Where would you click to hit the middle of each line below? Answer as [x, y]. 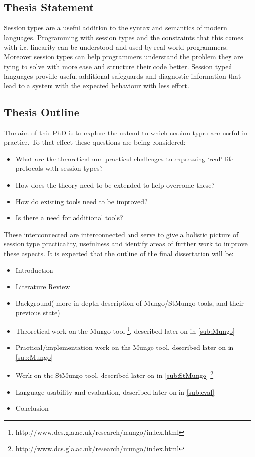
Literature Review [43, 286]
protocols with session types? [59, 168]
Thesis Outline [42, 112]
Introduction [34, 270]
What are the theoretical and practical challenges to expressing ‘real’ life [125, 158]
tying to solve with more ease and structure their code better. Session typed [118, 66]
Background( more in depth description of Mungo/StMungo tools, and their [130, 303]
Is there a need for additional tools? [69, 218]
